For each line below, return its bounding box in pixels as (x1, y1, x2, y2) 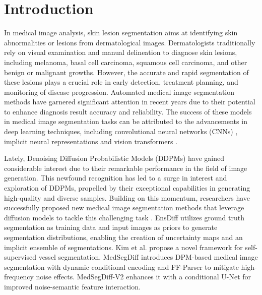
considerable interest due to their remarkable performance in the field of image (4, 162, 247, 173)
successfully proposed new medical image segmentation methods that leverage (4, 202, 244, 213)
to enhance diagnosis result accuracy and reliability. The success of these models (4, 106, 252, 116)
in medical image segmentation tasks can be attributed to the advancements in (4, 116, 247, 127)
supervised (4, 252, 36, 262)
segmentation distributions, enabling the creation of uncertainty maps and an (4, 232, 243, 242)
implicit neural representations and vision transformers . (4, 136, 178, 146)
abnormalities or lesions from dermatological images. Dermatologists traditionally (4, 37, 255, 47)
